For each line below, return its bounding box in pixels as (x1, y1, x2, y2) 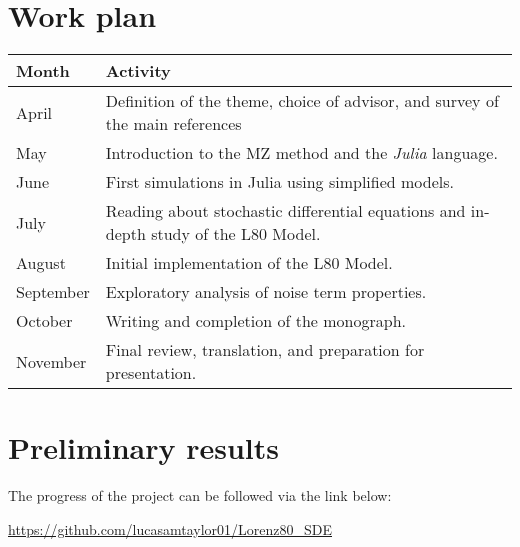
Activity (105, 59, 171, 83)
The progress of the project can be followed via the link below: (8, 485, 392, 506)
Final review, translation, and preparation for (105, 338, 425, 362)
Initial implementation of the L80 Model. (105, 251, 393, 275)
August (16, 251, 66, 275)
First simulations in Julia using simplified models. (105, 170, 454, 194)
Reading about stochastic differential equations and (105, 199, 466, 223)
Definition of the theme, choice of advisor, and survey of (105, 89, 499, 113)
